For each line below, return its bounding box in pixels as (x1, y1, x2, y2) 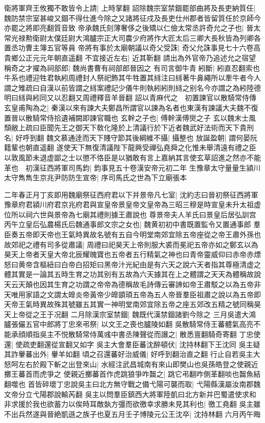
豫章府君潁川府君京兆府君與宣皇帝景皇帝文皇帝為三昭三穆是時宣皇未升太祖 (4, 199, 254, 210)
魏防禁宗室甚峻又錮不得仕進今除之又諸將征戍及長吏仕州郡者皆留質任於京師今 (4, 12, 261, 23)
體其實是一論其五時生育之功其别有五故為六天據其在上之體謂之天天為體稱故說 (4, 269, 261, 279)
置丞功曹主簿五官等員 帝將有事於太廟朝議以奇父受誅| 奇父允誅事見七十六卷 (4, 42, 254, 53)
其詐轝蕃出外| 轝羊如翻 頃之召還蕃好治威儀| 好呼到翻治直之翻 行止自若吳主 (4, 349, 253, 359)
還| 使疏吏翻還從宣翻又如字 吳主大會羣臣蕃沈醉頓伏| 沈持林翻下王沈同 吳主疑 (4, 339, 260, 349)
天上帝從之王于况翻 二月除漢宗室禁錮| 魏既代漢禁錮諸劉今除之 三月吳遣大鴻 (4, 308, 256, 319)
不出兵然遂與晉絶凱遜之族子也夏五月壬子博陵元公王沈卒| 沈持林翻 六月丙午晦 (4, 408, 261, 419)
